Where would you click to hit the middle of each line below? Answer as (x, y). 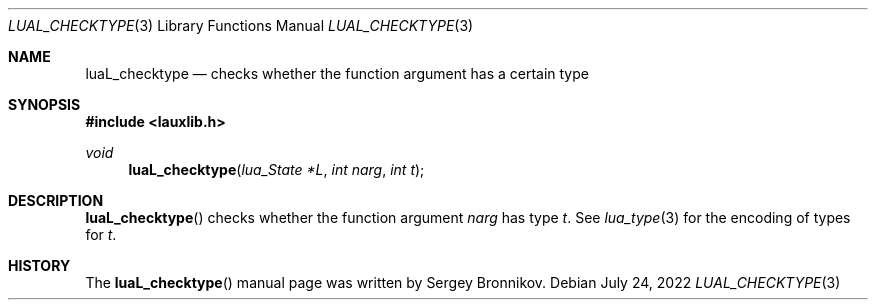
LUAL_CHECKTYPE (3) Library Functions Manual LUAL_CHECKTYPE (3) (241, 25)
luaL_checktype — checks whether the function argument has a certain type (337, 73)
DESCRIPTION (56, 200)
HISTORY (39, 265)
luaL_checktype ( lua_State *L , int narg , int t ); (276, 169)
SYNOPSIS (44, 104)
